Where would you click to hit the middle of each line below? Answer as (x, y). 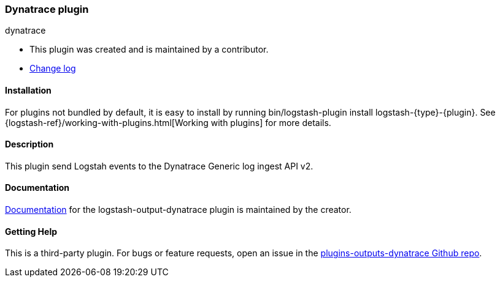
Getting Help (31, 231)
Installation (28, 90)
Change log (53, 69)
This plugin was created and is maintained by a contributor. (149, 50)
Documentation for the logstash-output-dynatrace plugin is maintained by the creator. (178, 210)
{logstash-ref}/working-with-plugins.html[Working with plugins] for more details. (168, 122)
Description (29, 144)
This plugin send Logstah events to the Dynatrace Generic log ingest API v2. (159, 166)
